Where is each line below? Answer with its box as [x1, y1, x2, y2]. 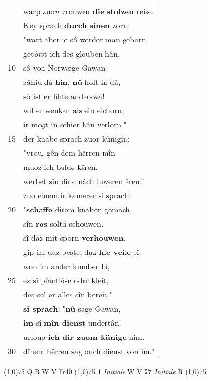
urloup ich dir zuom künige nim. [23, 331, 145, 342]
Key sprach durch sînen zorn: [23, 20, 130, 31]
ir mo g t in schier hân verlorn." [23, 119, 126, 130]
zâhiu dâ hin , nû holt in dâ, [23, 76, 121, 87]
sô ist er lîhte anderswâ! [23, 90, 105, 102]
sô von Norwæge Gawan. [23, 62, 107, 73]
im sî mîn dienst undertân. [23, 317, 122, 328]
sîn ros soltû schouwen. [23, 218, 104, 229]
